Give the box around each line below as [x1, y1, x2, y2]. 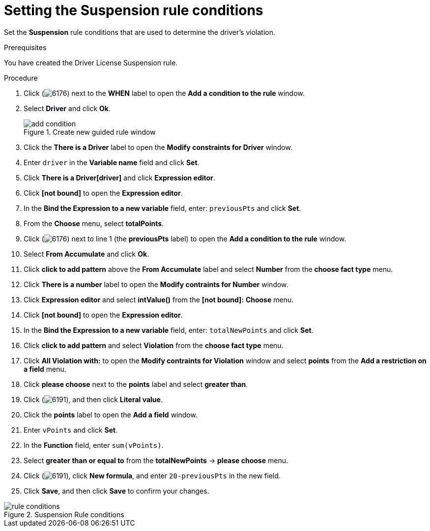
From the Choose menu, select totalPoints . [24, 219, 164, 228]
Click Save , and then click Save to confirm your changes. [24, 486, 209, 495]
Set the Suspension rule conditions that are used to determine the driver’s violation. [4, 28, 275, 36]
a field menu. [24, 364, 66, 373]
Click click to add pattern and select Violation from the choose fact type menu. [24, 341, 284, 350]
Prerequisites [4, 43, 47, 52]
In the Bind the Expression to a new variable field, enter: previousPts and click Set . [24, 204, 301, 212]
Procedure [4, 73, 38, 82]
